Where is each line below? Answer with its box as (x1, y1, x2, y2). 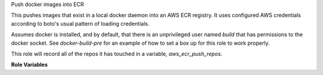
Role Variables (11, 61, 48, 68)
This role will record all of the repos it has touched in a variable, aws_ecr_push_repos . (11, 50, 223, 57)
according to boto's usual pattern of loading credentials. (11, 20, 150, 27)
